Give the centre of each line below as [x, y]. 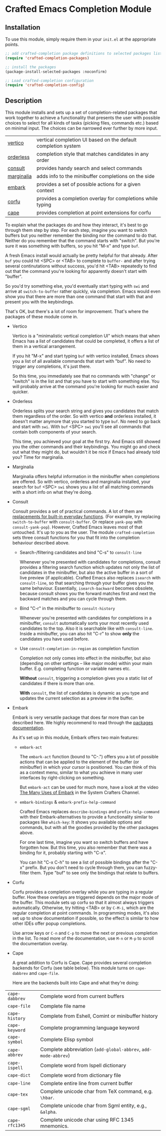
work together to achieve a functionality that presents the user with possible [83, 118]
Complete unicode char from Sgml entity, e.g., [94, 1106]
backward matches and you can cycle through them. [73, 599]
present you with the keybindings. [40, 302]
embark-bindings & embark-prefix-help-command [68, 802]
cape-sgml [19, 1109]
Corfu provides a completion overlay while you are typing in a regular [83, 892]
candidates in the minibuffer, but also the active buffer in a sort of [86, 572]
